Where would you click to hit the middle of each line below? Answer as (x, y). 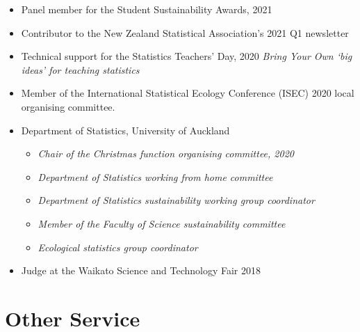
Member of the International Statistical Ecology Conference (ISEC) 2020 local (188, 93)
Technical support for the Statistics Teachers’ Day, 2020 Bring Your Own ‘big (187, 56)
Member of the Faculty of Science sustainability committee (162, 223)
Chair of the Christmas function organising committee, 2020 (166, 153)
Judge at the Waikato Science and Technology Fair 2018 (141, 270)
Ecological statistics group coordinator (118, 247)
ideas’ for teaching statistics (80, 69)
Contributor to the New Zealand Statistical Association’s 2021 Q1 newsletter (185, 32)
